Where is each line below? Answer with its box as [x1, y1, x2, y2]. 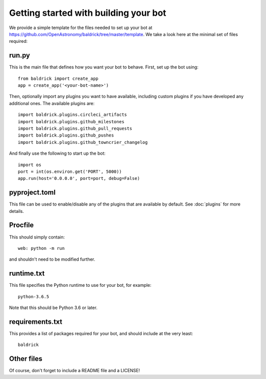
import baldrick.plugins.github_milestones [18, 119, 125, 124]
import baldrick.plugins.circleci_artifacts [18, 112, 128, 118]
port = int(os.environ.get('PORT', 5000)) [18, 169, 122, 174]
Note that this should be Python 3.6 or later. [9, 305, 98, 310]
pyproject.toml [9, 188, 56, 197]
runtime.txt [9, 269, 45, 278]
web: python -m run [18, 245, 65, 251]
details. [9, 208, 24, 214]
